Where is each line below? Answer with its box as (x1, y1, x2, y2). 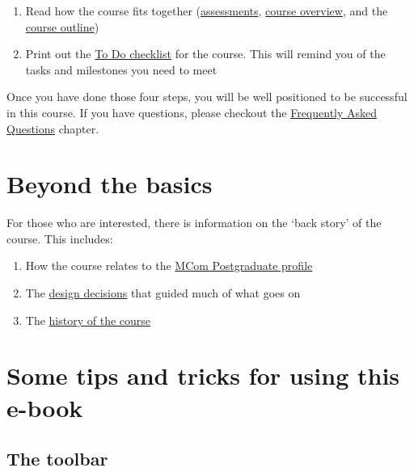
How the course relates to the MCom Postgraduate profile (25, 257, 313, 274)
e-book (6, 390, 83, 424)
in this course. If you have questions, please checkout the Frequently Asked (6, 103, 378, 120)
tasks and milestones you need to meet (25, 61, 218, 78)
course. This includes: (6, 230, 113, 247)
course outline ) (25, 18, 99, 35)
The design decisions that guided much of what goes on (25, 284, 301, 301)
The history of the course (25, 311, 151, 328)
